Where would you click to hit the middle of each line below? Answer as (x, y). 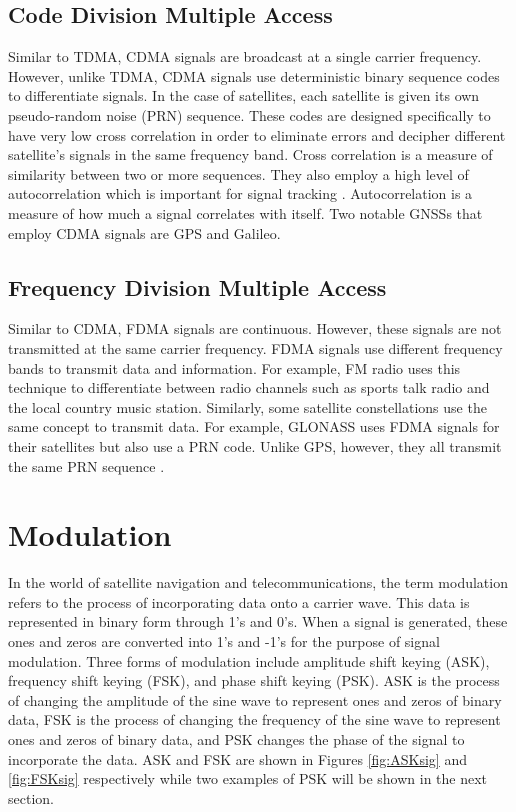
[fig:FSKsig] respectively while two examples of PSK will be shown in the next (248, 778)
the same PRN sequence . (86, 465)
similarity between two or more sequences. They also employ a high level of (238, 173)
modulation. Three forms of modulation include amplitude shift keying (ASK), (249, 660)
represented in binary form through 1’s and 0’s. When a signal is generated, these (258, 621)
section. (31, 797)
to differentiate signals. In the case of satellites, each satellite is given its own (244, 95)
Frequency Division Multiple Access (197, 286)
